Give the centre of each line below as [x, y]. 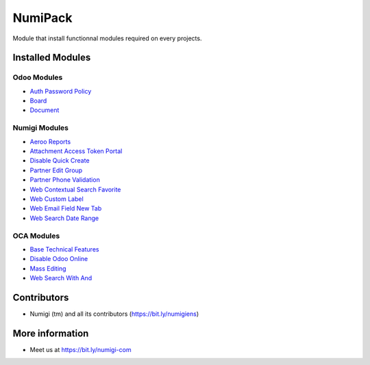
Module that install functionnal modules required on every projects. [107, 38]
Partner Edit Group [56, 170]
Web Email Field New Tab [66, 208]
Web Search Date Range [64, 218]
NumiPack [42, 18]
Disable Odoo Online [59, 259]
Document [45, 110]
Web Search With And [61, 278]
